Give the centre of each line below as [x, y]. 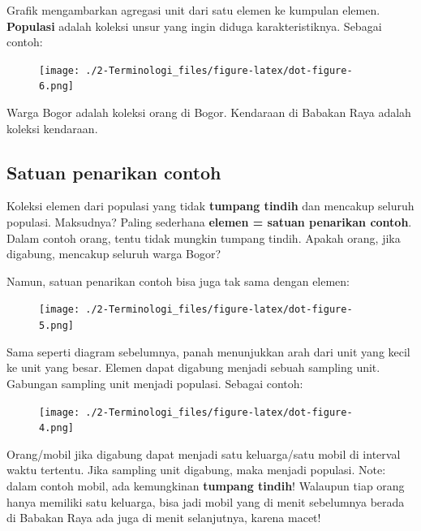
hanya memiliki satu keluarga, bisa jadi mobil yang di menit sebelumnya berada [206, 501]
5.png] [56, 326]
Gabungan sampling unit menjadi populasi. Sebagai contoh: [155, 383]
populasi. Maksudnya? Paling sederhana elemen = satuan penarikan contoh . [209, 222]
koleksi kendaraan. [52, 128]
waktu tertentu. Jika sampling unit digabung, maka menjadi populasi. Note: [196, 470]
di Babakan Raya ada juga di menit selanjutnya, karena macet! [164, 518]
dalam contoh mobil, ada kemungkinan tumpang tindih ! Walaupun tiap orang [206, 486]
